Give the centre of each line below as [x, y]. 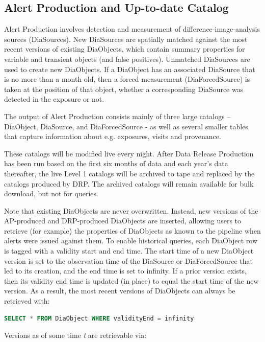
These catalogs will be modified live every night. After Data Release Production [129, 153]
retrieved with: [27, 301]
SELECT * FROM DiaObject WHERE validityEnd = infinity [99, 318]
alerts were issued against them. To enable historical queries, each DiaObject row [131, 241]
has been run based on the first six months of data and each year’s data [116, 163]
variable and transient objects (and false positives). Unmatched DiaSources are [127, 59]
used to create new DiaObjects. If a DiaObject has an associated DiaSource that [130, 69]
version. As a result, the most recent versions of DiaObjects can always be [120, 291]
